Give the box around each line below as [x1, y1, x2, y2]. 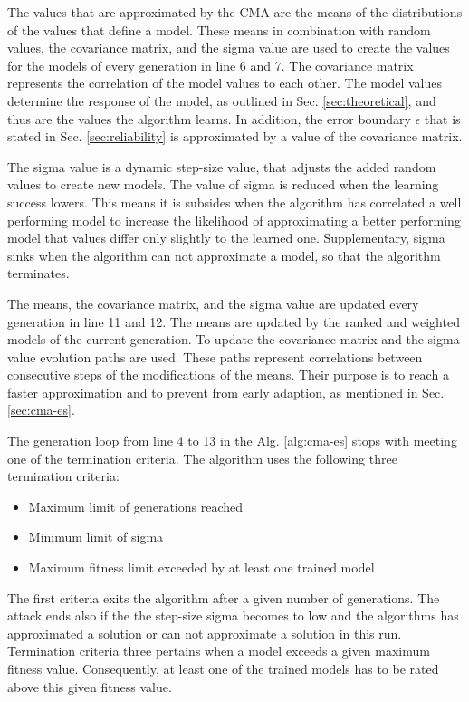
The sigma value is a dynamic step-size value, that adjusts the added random [7, 157, 436, 176]
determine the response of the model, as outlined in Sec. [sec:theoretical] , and [7, 91, 436, 110]
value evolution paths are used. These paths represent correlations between [7, 347, 423, 366]
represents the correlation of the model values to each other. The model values [7, 73, 442, 92]
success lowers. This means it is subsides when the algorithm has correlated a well [7, 192, 462, 211]
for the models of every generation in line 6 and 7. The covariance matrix [7, 55, 414, 74]
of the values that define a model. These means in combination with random [7, 20, 431, 39]
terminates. [7, 264, 70, 283]
